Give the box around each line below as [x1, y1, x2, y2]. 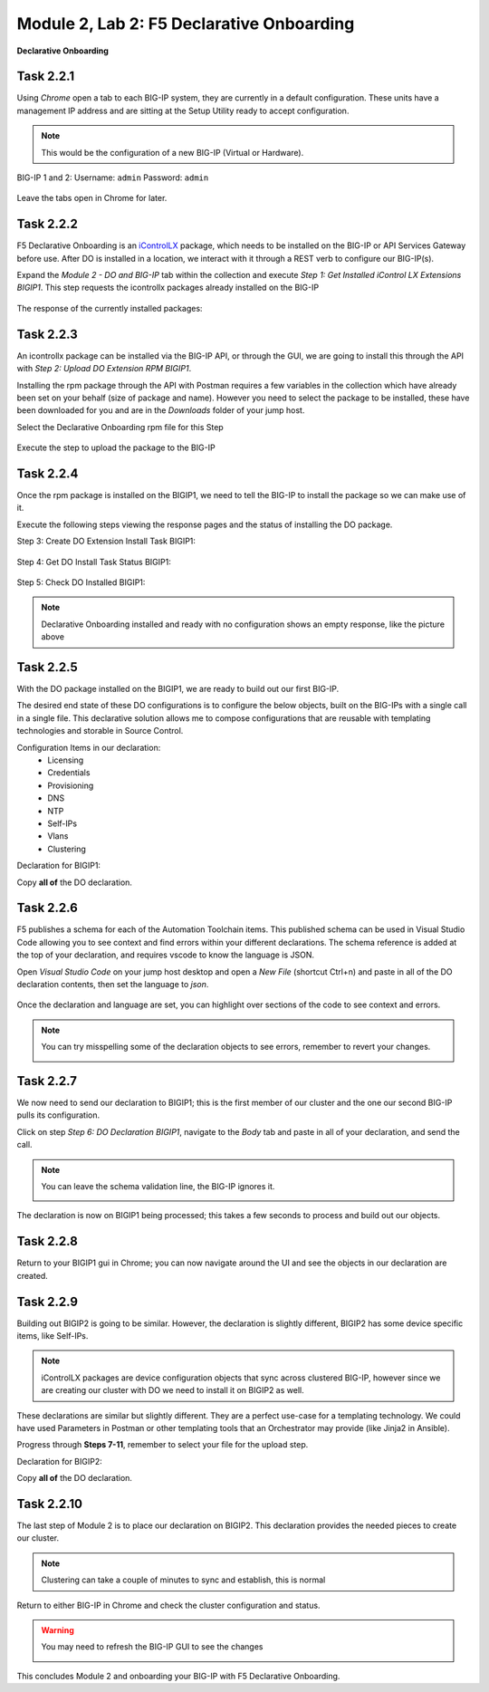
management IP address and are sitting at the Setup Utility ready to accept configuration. [16, 105, 350, 116]
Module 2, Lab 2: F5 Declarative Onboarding [16, 14, 355, 34]
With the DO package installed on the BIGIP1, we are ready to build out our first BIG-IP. [16, 684, 340, 695]
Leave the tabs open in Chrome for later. [16, 193, 168, 204]
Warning [41, 1625, 74, 1635]
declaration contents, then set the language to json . [16, 979, 209, 989]
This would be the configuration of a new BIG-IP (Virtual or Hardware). [41, 147, 304, 158]
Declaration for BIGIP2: [16, 1456, 103, 1466]
